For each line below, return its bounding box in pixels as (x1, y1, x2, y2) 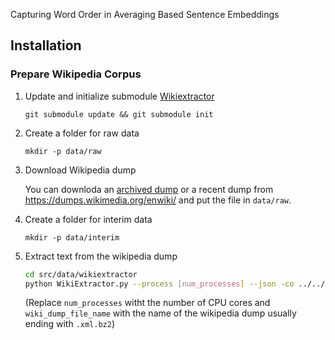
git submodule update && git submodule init (24, 109, 214, 119)
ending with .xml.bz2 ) (24, 318, 116, 330)
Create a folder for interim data (24, 213, 153, 225)
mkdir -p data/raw (24, 146, 102, 156)
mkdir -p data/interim (24, 232, 120, 243)
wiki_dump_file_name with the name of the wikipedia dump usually (24, 307, 297, 319)
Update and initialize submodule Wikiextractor (24, 90, 215, 102)
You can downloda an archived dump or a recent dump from (24, 183, 274, 195)
